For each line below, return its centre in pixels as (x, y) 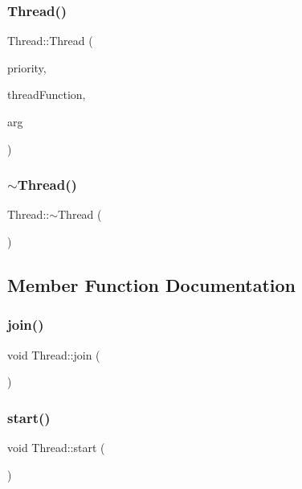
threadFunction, (47, 95)
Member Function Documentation (152, 284)
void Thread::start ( (56, 447)
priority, (27, 67)
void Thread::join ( (54, 354)
